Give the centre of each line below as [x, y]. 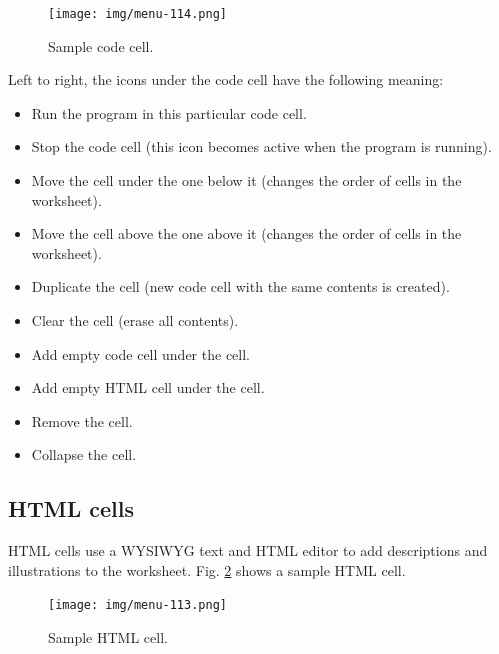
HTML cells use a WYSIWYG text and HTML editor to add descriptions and [248, 550]
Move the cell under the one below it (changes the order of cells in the [246, 180]
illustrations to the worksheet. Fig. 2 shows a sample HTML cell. [207, 569]
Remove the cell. [82, 420]
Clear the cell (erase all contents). [135, 320]
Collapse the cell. [84, 454]
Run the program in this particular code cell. [169, 112]
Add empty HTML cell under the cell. [148, 387]
